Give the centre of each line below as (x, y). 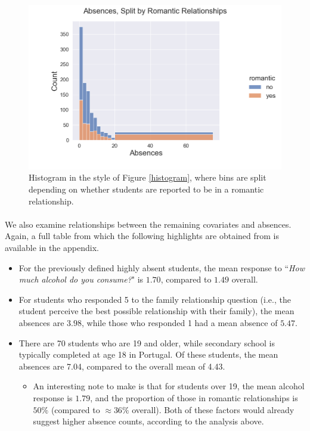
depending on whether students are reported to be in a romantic (146, 189)
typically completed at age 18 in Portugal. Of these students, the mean (148, 354)
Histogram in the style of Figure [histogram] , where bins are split (148, 177)
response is (53, 397)
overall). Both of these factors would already (213, 409)
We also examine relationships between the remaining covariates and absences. (148, 224)
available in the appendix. (52, 247)
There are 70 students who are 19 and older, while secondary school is (147, 342)
